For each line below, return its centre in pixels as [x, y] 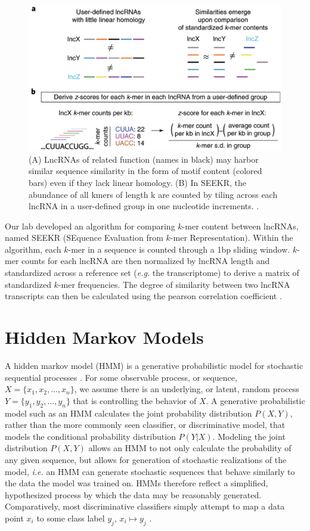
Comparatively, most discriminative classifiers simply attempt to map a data [145, 506]
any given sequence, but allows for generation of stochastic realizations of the [146, 459]
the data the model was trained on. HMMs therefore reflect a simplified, [137, 483]
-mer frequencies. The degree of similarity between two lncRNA [174, 284]
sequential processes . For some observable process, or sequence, [121, 377]
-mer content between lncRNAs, [240, 226]
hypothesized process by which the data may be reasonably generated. [133, 494]
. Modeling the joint [249, 436]
